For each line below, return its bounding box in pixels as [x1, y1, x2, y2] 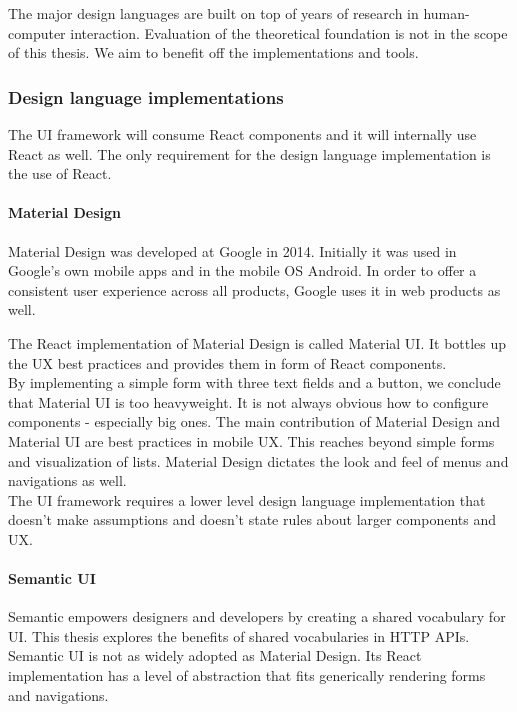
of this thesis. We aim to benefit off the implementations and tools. [8, 42, 419, 63]
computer [8, 22, 66, 43]
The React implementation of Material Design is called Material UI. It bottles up [8, 332, 507, 353]
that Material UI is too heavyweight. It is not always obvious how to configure [8, 391, 489, 412]
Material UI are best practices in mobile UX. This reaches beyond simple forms [8, 430, 495, 451]
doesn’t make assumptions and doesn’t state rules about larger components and [8, 509, 497, 530]
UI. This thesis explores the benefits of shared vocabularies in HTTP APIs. [8, 625, 470, 646]
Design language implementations [8, 84, 284, 109]
